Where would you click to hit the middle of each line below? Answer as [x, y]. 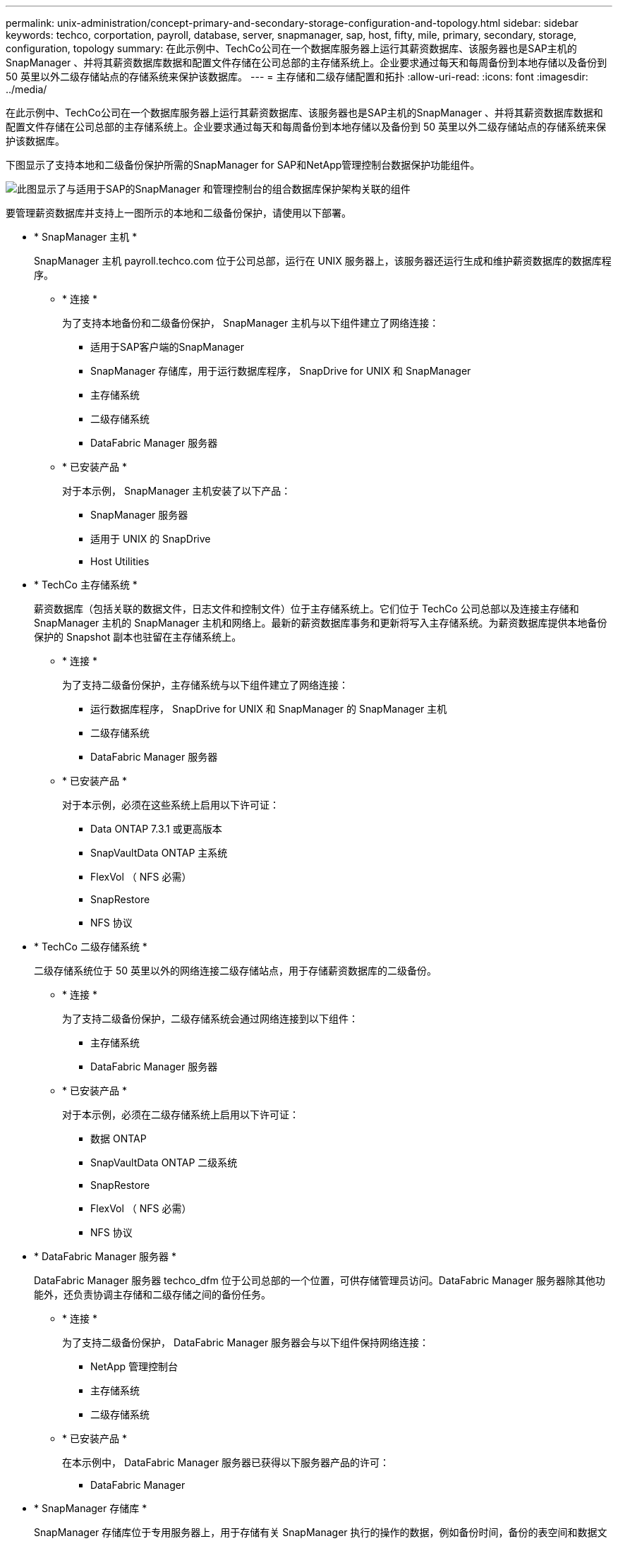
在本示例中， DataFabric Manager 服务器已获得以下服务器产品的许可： [226, 1462]
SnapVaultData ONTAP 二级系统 [164, 1162]
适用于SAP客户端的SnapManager [167, 347]
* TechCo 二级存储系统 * [91, 947]
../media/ [26, 89]
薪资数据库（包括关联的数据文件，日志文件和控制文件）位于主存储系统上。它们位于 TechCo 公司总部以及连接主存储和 [307, 609]
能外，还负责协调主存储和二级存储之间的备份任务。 [152, 1294]
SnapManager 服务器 [139, 515]
